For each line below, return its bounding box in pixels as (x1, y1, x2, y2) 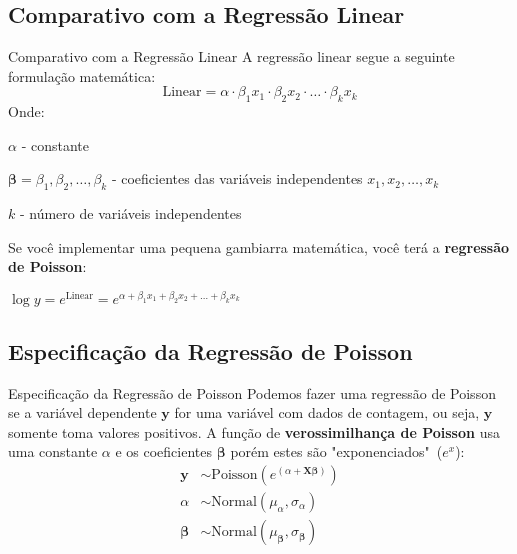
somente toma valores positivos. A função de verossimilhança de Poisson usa (8, 421, 500, 442)
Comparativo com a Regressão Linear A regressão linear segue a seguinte (8, 46, 455, 67)
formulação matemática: (8, 65, 156, 86)
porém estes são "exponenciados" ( (230, 441, 443, 462)
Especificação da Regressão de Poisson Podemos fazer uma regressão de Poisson (8, 382, 496, 403)
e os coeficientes (115, 441, 212, 462)
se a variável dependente (8, 402, 157, 423)
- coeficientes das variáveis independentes (111, 168, 363, 189)
